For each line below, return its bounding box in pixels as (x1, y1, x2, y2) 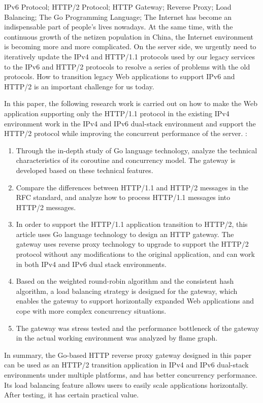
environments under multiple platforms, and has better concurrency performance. (4, 370, 257, 380)
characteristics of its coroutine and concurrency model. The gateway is (16, 155, 236, 165)
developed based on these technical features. (16, 164, 153, 175)
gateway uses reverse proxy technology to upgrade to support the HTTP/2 (16, 239, 249, 249)
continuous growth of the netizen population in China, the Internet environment (4, 31, 254, 42)
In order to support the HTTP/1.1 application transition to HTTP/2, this (16, 219, 248, 229)
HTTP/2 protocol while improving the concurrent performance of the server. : (4, 128, 247, 139)
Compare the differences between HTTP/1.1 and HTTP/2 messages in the (16, 182, 249, 192)
